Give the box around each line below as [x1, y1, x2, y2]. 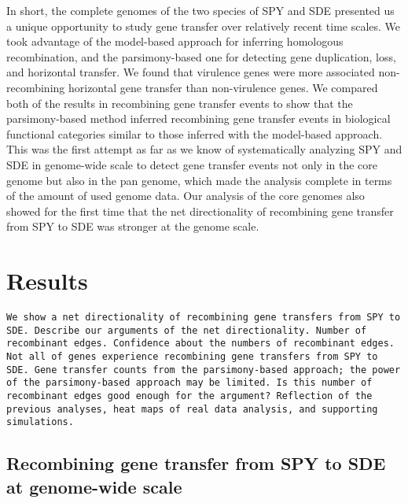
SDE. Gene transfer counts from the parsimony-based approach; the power [6, 364, 401, 375]
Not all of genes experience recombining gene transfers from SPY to [6, 351, 378, 362]
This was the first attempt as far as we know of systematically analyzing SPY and [6, 141, 402, 157]
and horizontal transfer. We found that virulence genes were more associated [6, 64, 375, 80]
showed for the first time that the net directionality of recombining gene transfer [6, 202, 394, 219]
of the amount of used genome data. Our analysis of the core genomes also [6, 187, 365, 204]
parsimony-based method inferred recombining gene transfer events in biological [6, 110, 391, 127]
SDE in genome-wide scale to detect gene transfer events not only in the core [6, 156, 378, 172]
